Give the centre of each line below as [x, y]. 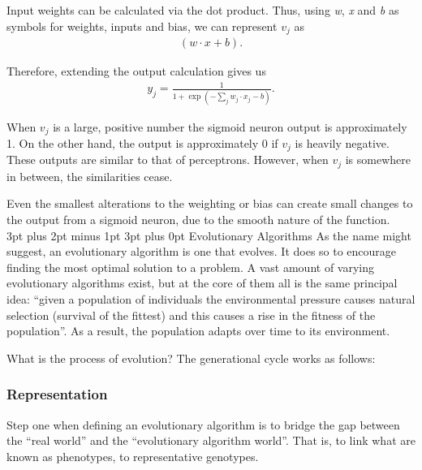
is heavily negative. [342, 142]
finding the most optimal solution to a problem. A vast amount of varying [190, 267]
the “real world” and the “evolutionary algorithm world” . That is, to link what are [211, 440]
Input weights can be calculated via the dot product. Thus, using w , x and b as [203, 10]
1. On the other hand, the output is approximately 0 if [142, 142]
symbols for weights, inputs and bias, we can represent [142, 26]
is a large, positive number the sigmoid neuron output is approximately [230, 126]
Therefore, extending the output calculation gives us [136, 71]
